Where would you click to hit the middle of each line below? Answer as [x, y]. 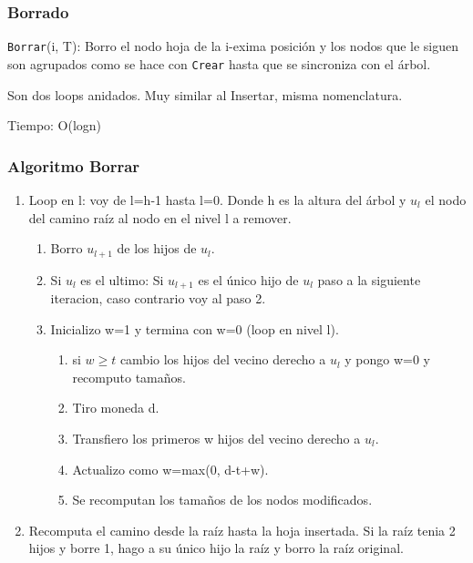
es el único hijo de [248, 279]
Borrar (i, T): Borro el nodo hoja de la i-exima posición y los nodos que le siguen [233, 46]
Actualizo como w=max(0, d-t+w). [170, 469]
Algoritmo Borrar [74, 165]
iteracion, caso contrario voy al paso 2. [158, 298]
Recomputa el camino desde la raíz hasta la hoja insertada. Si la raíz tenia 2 [242, 530]
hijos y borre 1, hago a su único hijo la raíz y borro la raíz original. [216, 548]
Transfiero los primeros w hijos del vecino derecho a [216, 438]
